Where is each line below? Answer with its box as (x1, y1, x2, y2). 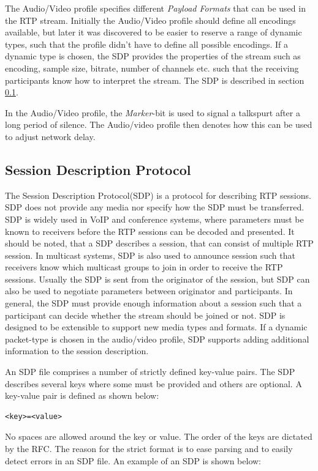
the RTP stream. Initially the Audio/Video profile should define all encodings (5, 13, 296, 26)
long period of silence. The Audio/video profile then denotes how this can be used (5, 118, 312, 131)
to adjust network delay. (5, 130, 96, 143)
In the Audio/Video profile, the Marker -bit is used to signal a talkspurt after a (5, 106, 300, 119)
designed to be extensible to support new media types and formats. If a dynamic (5, 321, 308, 333)
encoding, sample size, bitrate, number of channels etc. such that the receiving (5, 61, 299, 74)
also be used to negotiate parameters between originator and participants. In (5, 284, 293, 297)
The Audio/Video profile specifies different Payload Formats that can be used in (5, 2, 306, 14)
